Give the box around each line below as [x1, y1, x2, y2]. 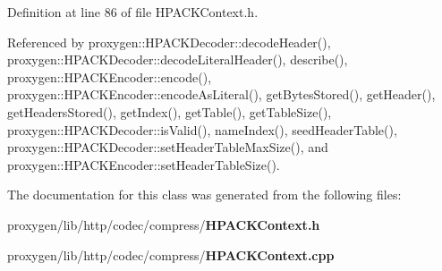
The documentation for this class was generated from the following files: [7, 185, 402, 204]
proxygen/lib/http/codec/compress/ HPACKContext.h [7, 215, 320, 233]
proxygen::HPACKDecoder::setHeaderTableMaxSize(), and [7, 138, 328, 157]
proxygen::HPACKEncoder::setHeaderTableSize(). [7, 155, 280, 174]
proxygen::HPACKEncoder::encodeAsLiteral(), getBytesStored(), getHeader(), [7, 85, 436, 104]
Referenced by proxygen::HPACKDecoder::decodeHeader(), [7, 32, 331, 51]
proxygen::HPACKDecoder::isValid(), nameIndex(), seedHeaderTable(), [7, 120, 397, 139]
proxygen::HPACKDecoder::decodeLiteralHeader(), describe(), [7, 50, 348, 69]
